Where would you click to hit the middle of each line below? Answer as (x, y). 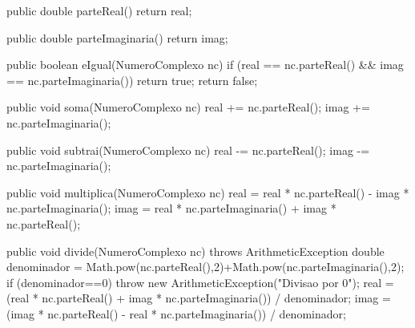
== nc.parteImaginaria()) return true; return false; (132, 80)
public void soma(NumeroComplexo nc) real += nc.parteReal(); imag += (188, 107)
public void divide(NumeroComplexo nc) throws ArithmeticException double (195, 251)
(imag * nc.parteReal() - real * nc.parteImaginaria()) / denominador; (176, 313)
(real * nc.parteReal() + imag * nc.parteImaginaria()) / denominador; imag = (199, 298)
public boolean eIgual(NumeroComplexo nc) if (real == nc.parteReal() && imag (205, 65)
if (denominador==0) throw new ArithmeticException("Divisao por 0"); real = (200, 282)
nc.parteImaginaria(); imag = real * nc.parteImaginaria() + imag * (171, 208)
